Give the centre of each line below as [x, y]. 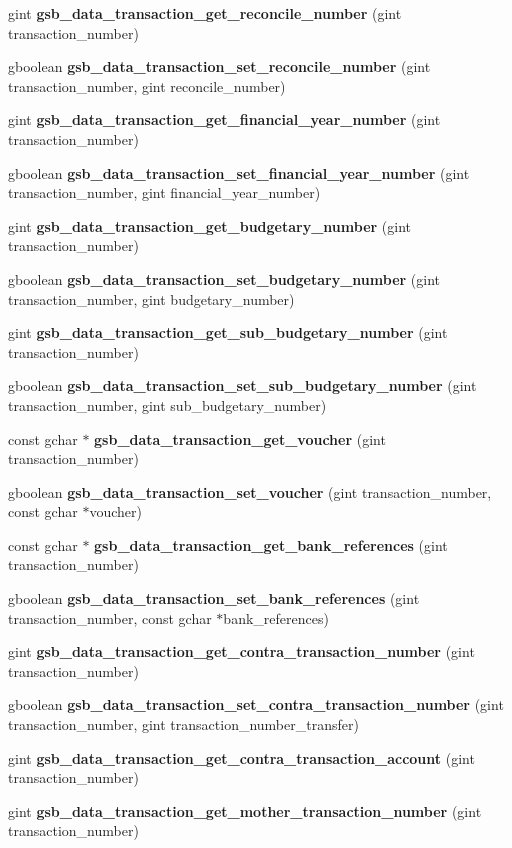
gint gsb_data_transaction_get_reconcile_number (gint [205, 13]
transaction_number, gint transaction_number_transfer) [183, 724]
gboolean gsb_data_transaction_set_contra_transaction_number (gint [256, 704]
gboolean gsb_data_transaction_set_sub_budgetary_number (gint [242, 385]
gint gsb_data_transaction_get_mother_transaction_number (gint [245, 810]
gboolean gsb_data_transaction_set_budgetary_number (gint [224, 278]
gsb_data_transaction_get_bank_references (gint [271, 544]
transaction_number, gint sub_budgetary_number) [167, 404]
